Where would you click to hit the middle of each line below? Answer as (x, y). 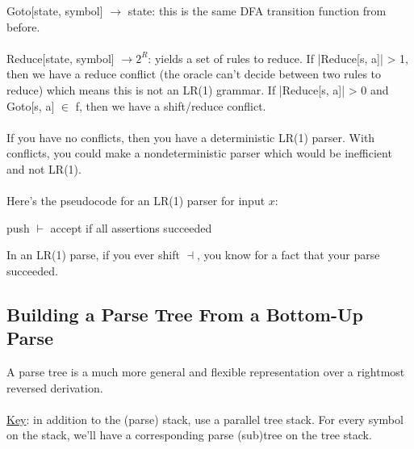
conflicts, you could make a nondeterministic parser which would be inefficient (199, 153)
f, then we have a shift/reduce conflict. (171, 105)
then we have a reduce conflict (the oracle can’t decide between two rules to (194, 74)
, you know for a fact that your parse (288, 255)
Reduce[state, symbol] (61, 58)
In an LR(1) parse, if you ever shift (93, 255)
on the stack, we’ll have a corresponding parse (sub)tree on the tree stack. (189, 435)
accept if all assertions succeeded (131, 227)
